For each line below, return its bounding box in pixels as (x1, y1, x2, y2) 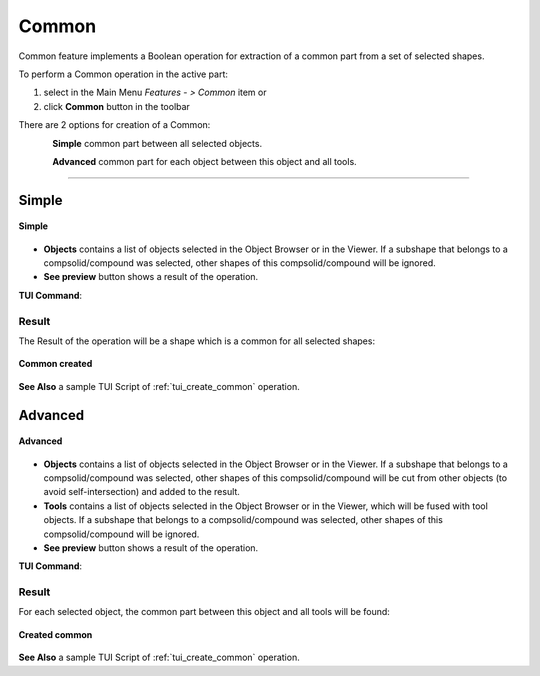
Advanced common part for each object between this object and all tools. (52, 155, 357, 167)
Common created (18, 358, 93, 370)
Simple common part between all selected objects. (52, 137, 263, 149)
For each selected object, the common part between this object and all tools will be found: (18, 606, 390, 618)
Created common (18, 628, 93, 640)
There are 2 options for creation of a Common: (18, 119, 211, 131)
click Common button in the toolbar (43, 100, 190, 112)
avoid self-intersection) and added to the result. (43, 486, 240, 498)
